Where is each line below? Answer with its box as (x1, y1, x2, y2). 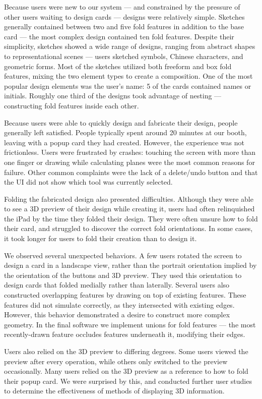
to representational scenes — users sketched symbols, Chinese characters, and (4, 50, 243, 61)
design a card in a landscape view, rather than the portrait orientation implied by (4, 260, 257, 270)
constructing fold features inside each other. (4, 100, 139, 110)
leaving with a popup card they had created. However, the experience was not (4, 137, 244, 147)
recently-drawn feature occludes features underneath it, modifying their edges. (4, 329, 245, 339)
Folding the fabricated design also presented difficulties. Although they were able (4, 193, 253, 204)
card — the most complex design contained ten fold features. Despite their (4, 31, 234, 41)
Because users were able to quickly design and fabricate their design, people (4, 117, 238, 128)
